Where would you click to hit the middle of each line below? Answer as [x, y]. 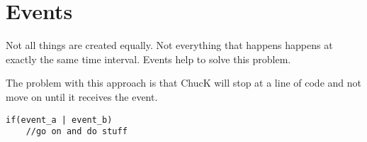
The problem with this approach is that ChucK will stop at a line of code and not [183, 83]
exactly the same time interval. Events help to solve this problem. [148, 59]
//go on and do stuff [77, 132]
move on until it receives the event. [82, 96]
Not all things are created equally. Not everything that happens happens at [169, 45]
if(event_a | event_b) [59, 120]
